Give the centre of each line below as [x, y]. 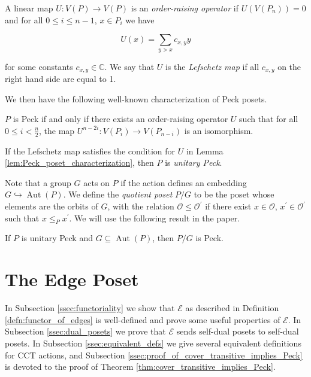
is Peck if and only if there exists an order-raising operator [120, 119]
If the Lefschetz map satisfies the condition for [90, 151]
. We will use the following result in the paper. [155, 218]
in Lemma [205, 151]
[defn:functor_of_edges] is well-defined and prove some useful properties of [143, 319]
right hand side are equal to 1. [61, 79]
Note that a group [38, 182]
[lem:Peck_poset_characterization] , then [79, 162]
